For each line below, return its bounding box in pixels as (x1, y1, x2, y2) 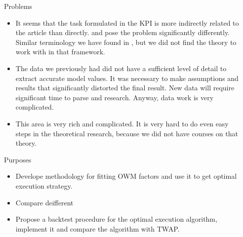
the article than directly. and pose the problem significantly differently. (15, 27, 230, 38)
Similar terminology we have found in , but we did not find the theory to (15, 37, 237, 47)
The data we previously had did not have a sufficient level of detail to (15, 63, 227, 73)
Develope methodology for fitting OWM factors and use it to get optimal (15, 171, 237, 181)
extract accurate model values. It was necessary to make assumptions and (15, 73, 239, 83)
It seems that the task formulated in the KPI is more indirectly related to (15, 17, 239, 28)
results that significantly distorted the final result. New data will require (15, 82, 235, 93)
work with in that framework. (15, 46, 105, 57)
